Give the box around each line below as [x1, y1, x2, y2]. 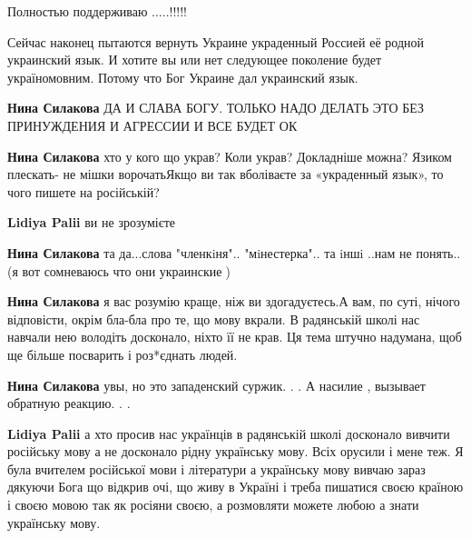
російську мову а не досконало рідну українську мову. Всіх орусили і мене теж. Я [7, 442, 464, 461]
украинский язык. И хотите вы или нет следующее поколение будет [7, 50, 382, 69]
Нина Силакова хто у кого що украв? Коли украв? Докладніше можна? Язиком [7, 146, 452, 165]
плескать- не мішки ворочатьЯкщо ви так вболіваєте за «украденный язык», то [7, 164, 444, 184]
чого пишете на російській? [7, 182, 160, 201]
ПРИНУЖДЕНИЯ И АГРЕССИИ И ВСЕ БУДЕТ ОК [7, 115, 298, 134]
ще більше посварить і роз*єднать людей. [7, 344, 238, 364]
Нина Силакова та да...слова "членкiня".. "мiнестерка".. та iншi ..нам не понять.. [7, 243, 461, 262]
